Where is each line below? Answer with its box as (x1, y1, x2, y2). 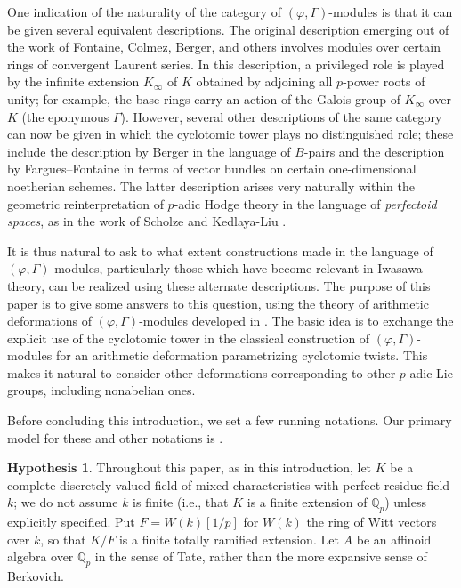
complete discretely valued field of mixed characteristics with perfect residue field (7, 475, 450, 494)
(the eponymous (21, 107, 109, 125)
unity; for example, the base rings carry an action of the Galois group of (7, 89, 400, 108)
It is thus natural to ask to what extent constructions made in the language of (7, 241, 433, 260)
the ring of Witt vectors (306, 512, 437, 531)
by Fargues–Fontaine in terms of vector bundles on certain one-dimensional (7, 159, 417, 178)
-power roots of (343, 72, 425, 91)
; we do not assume (13, 493, 118, 511)
